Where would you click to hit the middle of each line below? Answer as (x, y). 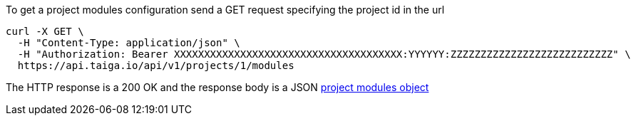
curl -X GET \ (45, 31)
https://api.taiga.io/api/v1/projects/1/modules (156, 65)
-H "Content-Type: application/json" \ (129, 43)
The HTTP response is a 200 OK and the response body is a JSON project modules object (217, 87)
